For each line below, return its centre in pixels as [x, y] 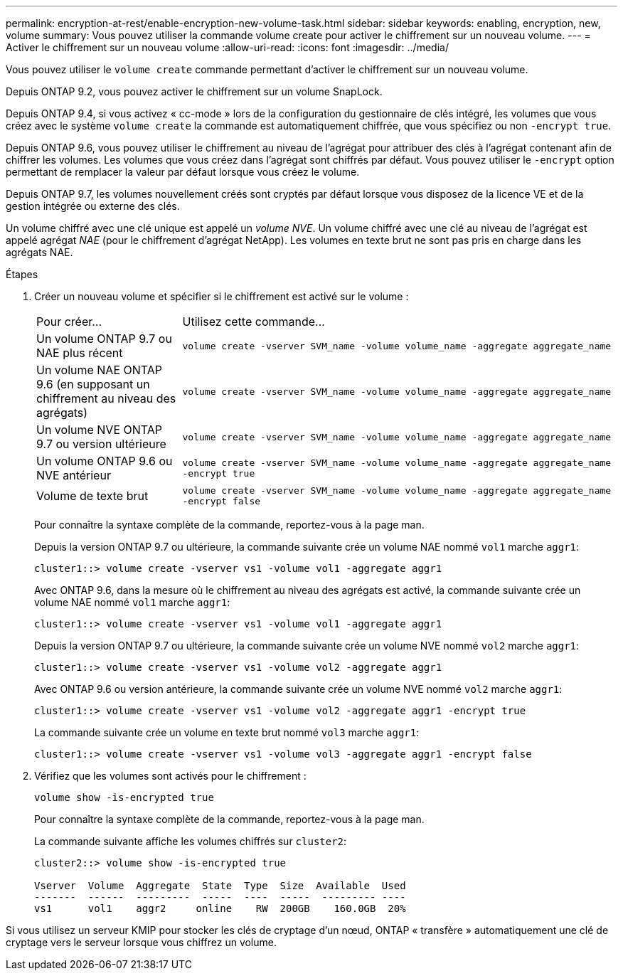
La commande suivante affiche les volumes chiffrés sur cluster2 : [191, 841]
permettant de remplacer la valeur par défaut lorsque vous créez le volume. [183, 172]
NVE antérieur [74, 475]
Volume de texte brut [92, 496]
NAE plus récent [80, 353]
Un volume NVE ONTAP [100, 430]
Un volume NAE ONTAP [100, 370]
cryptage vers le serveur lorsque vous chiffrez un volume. [141, 942]
